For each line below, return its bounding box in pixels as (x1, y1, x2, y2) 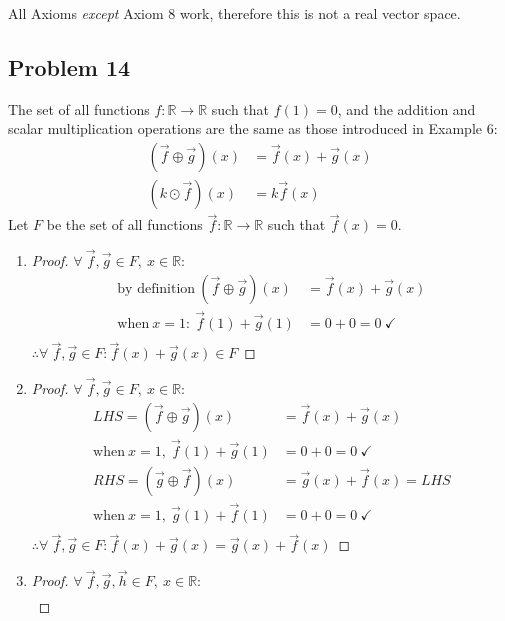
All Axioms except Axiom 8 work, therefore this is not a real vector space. (8, 3, 461, 23)
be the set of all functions (46, 214, 203, 235)
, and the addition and (337, 98, 476, 119)
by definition (117, 281, 196, 296)
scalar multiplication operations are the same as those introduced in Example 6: (8, 118, 498, 139)
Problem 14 (8, 51, 131, 82)
